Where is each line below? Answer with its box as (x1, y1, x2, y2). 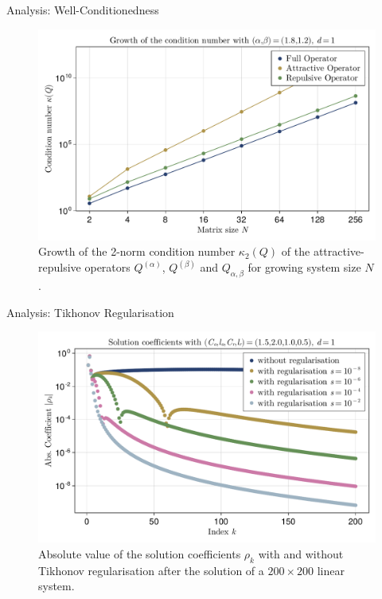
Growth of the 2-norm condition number (38, 243, 236, 260)
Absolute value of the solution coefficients (38, 545, 241, 562)
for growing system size (248, 259, 361, 276)
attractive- (313, 243, 364, 260)
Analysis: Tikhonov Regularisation (6, 303, 174, 320)
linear (317, 562, 345, 578)
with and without (258, 545, 344, 562)
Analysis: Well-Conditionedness (6, 2, 159, 18)
